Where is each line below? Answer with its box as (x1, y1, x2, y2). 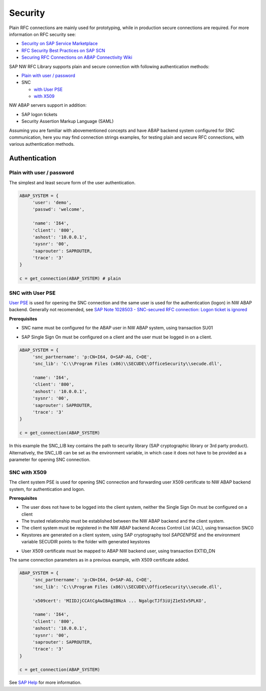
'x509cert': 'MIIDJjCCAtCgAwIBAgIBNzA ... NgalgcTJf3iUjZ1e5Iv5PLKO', (32, 598, 207, 604)
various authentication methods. (9, 141, 75, 147)
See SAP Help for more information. (9, 680, 82, 686)
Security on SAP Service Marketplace (21, 41, 98, 46)
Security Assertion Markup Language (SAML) (21, 119, 114, 124)
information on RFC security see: (9, 31, 76, 37)
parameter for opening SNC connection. (9, 456, 91, 462)
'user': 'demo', (32, 200, 72, 205)
